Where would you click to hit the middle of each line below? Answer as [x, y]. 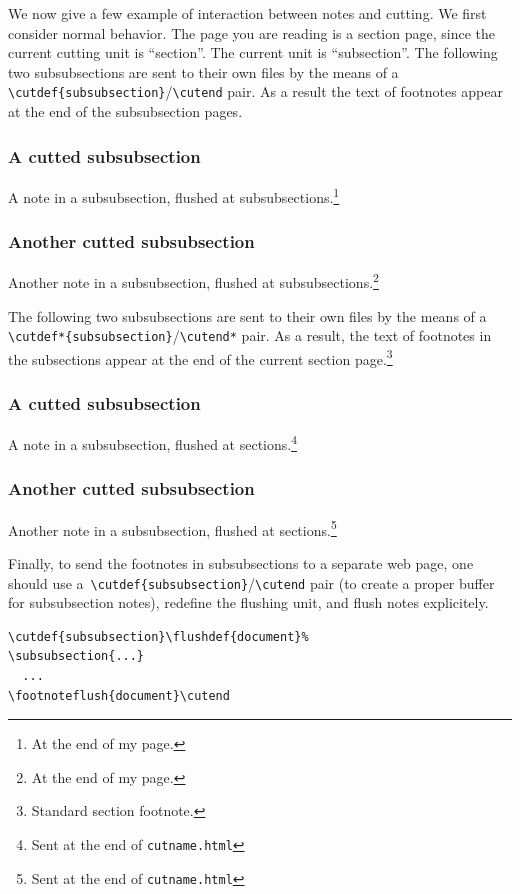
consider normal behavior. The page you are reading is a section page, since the [251, 32]
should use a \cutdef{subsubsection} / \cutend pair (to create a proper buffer [251, 582]
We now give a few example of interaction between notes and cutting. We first [247, 13]
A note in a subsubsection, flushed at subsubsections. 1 [174, 195]
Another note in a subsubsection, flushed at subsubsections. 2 [193, 280]
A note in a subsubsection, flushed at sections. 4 [153, 442]
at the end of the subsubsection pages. [125, 111]
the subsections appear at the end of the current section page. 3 [200, 357]
